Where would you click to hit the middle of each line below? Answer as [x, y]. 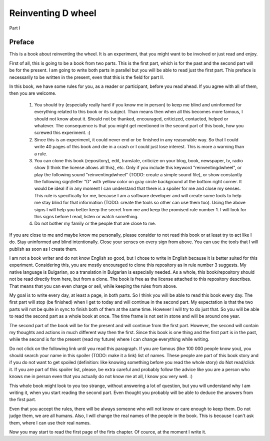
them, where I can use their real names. [50, 423]
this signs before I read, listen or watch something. [86, 217]
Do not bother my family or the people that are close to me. [95, 223]
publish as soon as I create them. [43, 249]
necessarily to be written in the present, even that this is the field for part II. [87, 77]
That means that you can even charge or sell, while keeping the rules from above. [93, 286]
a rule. [41, 154]
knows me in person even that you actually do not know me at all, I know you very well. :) [101, 377]
